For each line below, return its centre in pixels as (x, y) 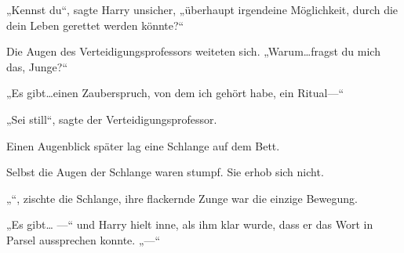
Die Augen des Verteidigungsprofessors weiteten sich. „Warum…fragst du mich (193, 51)
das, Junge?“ (37, 66)
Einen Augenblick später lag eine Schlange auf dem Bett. (143, 145)
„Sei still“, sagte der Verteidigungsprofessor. (112, 119)
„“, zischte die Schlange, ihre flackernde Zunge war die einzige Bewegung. (182, 198)
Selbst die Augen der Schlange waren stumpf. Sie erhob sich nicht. (165, 172)
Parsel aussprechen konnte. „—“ (84, 239)
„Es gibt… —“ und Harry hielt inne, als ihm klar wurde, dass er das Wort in (190, 224)
